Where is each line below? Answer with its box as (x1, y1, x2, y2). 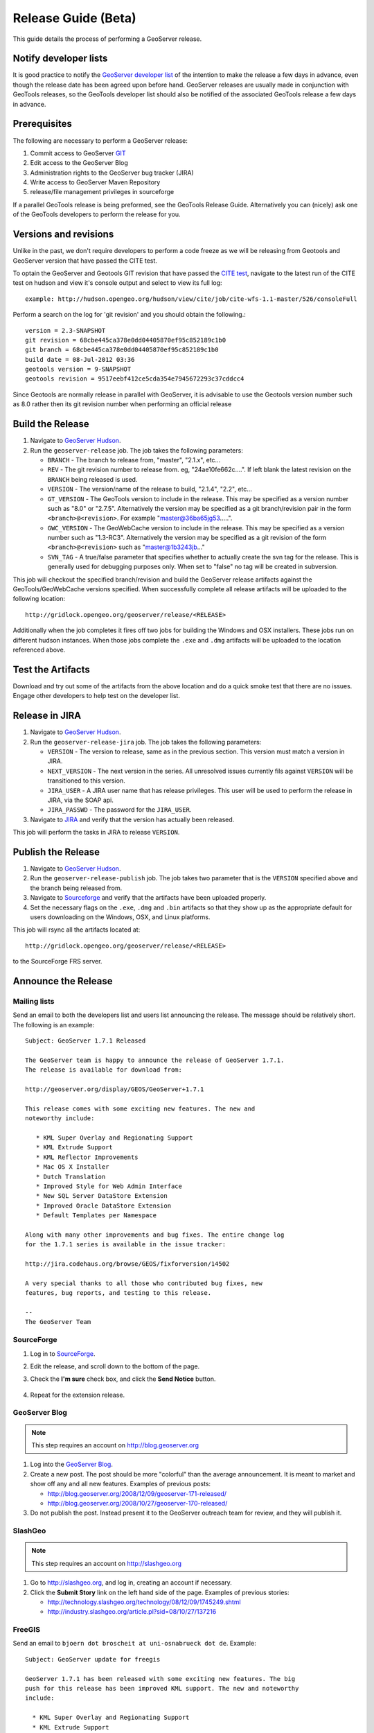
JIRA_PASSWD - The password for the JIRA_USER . (47, 805, 192, 814)
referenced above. (12, 645, 66, 654)
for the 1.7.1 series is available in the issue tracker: (25, 1241, 226, 1248)
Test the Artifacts (12, 663, 90, 675)
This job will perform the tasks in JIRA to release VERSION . (12, 828, 180, 837)
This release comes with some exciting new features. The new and (25, 1104, 256, 1113)
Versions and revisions (12, 229, 114, 241)
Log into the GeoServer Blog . (30, 1460, 114, 1469)
